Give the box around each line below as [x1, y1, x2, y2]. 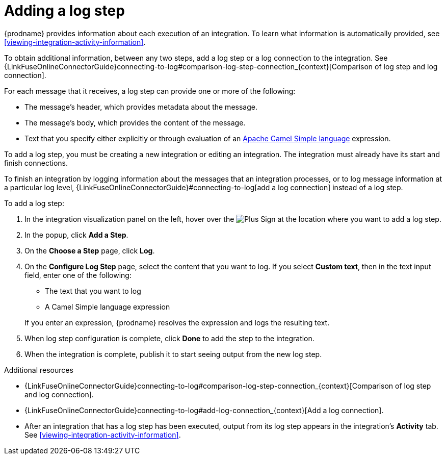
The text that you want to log [45, 286, 141, 295]
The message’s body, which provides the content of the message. [24, 118, 246, 127]
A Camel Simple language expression [45, 302, 170, 311]
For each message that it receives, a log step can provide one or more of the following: [4, 86, 296, 95]
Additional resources [4, 365, 73, 374]
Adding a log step [4, 2, 125, 19]
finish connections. [4, 158, 68, 167]
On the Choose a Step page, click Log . [24, 246, 155, 255]
